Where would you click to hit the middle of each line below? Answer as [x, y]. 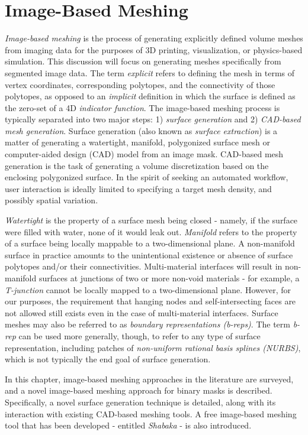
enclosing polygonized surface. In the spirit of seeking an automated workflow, [147, 177]
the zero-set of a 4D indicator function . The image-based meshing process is [142, 107]
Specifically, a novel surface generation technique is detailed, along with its [140, 402]
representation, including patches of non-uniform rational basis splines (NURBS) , [153, 347]
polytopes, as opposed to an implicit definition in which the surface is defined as [150, 96]
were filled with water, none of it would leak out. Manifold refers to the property [151, 231]
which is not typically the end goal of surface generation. [108, 359]
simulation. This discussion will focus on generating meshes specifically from [143, 61]
